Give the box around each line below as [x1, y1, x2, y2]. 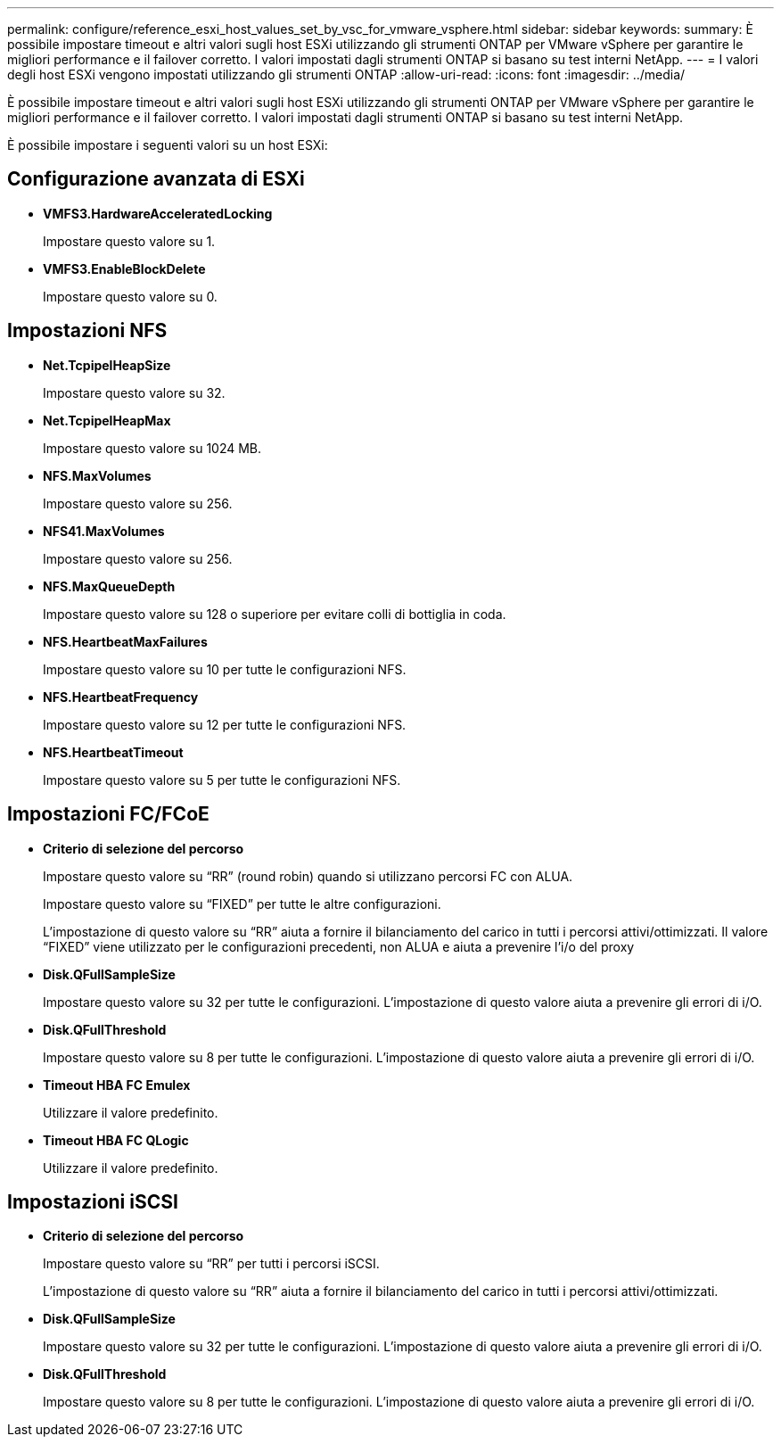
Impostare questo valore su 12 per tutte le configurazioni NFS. [43, 716, 407, 732]
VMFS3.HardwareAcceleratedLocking [43, 205, 273, 221]
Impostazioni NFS [7, 319, 168, 342]
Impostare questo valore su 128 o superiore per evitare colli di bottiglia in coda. [43, 606, 506, 622]
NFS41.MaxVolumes [43, 523, 165, 539]
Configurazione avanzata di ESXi [7, 168, 305, 191]
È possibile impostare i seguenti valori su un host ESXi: [7, 137, 328, 153]
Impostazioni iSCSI [7, 1190, 178, 1213]
